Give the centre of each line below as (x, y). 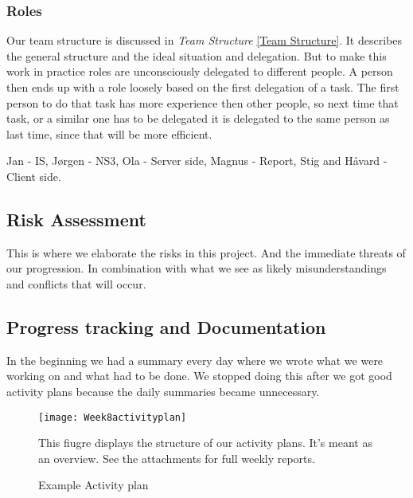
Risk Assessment (76, 219)
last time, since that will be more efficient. (109, 133)
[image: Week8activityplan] (113, 417)
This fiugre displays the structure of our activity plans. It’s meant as (205, 443)
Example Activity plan (94, 485)
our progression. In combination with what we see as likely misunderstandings (197, 268)
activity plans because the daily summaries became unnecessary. (163, 391)
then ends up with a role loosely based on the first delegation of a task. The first (203, 87)
